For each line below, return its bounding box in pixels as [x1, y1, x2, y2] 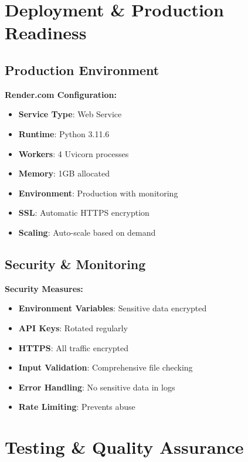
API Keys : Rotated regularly [18, 321, 128, 334]
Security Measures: [5, 282, 83, 294]
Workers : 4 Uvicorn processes [18, 147, 129, 159]
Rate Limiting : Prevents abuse [18, 400, 135, 413]
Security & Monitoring [5, 254, 146, 273]
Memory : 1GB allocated [18, 167, 110, 179]
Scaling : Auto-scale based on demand [18, 226, 156, 238]
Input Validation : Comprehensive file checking [18, 361, 193, 373]
